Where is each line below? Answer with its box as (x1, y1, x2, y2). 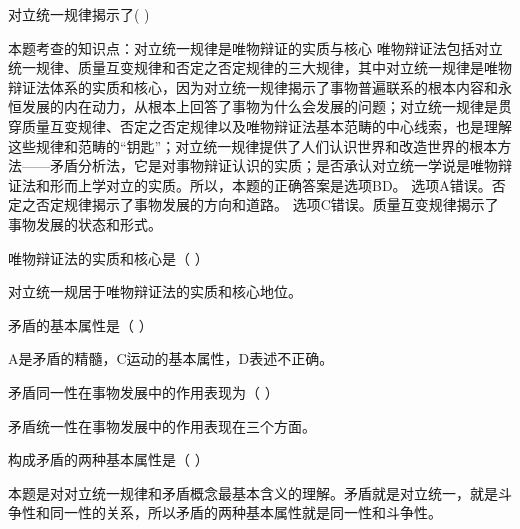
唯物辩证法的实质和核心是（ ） (8, 247, 209, 268)
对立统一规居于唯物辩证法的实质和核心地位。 (8, 281, 302, 302)
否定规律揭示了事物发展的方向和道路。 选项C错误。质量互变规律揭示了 (35, 194, 499, 215)
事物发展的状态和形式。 (8, 213, 162, 234)
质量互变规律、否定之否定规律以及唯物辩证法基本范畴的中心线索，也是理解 (21, 115, 512, 136)
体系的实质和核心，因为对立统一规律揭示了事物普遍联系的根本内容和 (49, 76, 498, 97)
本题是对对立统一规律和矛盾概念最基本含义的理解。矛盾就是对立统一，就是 (8, 482, 498, 503)
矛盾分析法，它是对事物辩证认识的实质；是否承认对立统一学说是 (49, 155, 470, 176)
